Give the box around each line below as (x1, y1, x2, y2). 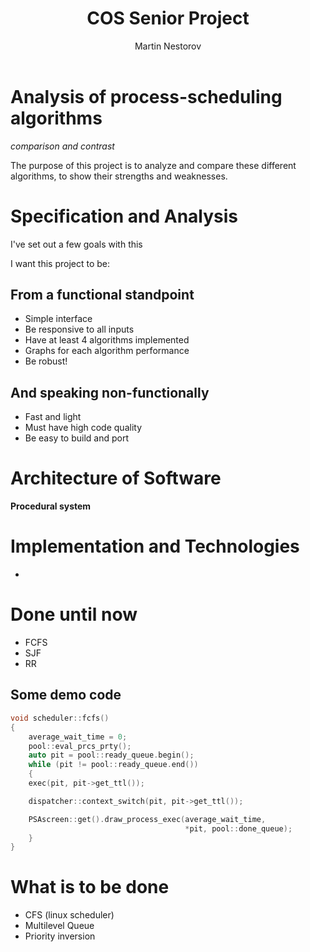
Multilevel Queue (24, 920, 95, 932)
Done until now (10, 603, 138, 626)
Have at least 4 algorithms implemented (24, 334, 190, 346)
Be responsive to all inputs (24, 323, 135, 336)
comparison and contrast (10, 140, 115, 152)
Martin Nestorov (134, 40, 202, 52)
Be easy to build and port (24, 432, 130, 444)
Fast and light (24, 411, 82, 423)
